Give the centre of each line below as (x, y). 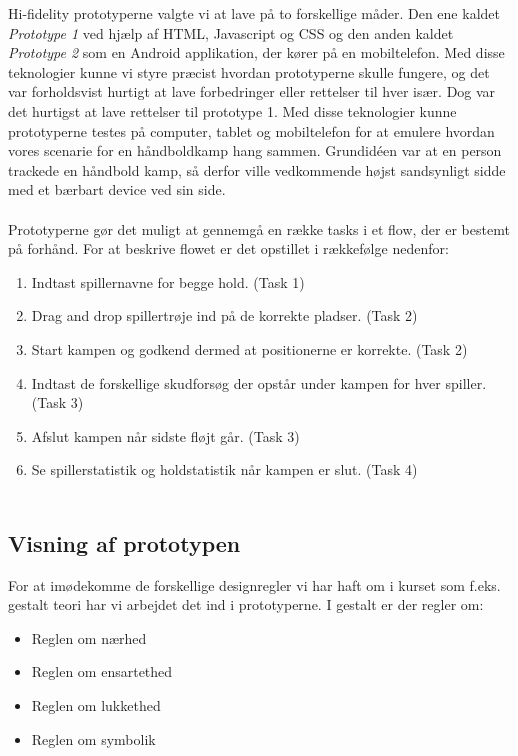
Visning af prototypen (124, 542)
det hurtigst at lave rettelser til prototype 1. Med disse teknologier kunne (232, 110)
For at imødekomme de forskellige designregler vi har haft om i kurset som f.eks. (254, 584)
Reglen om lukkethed (96, 705)
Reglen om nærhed (89, 637)
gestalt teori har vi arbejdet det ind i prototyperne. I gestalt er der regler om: (246, 604)
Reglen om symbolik (93, 738)
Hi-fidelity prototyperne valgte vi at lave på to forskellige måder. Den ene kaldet (254, 13)
